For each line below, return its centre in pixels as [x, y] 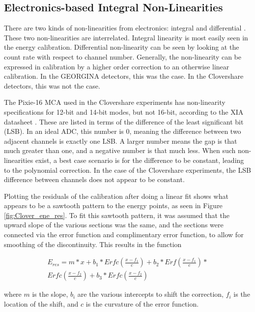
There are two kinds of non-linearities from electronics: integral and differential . [125, 28]
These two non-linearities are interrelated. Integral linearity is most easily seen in [126, 37]
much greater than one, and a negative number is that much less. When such [120, 150]
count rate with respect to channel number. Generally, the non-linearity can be [123, 56]
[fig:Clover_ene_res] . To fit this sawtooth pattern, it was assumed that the [117, 215]
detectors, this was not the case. [52, 85]
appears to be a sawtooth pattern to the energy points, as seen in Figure [113, 205]
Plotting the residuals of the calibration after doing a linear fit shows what [116, 196]
